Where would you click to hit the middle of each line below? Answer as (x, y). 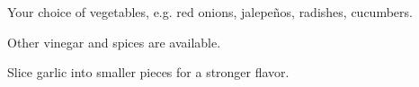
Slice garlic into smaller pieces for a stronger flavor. (148, 72)
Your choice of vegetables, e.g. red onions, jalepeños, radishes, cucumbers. (210, 12)
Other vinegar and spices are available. (114, 42)
